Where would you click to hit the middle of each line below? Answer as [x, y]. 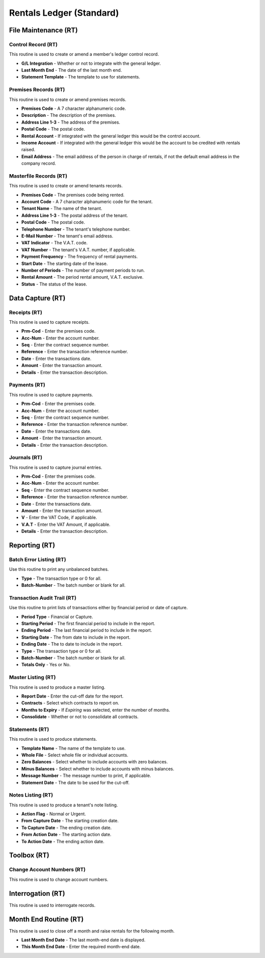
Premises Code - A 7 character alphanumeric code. [74, 108]
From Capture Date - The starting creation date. [70, 821]
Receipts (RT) [26, 312]
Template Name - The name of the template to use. [74, 748]
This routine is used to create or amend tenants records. [66, 186]
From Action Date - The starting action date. [66, 834]
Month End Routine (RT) [46, 919]
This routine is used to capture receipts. [49, 322]
